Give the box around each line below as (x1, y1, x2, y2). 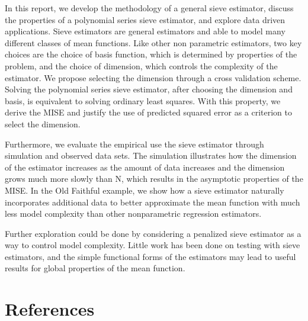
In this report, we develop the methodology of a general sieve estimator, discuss (5, 2, 294, 14)
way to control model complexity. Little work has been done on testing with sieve (5, 239, 300, 251)
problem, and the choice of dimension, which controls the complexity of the (5, 59, 278, 72)
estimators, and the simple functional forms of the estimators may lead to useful (5, 250, 296, 262)
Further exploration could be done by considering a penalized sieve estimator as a (5, 227, 301, 239)
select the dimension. (5, 117, 81, 130)
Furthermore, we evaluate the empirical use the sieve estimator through (5, 137, 264, 150)
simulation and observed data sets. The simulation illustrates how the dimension (5, 149, 297, 162)
